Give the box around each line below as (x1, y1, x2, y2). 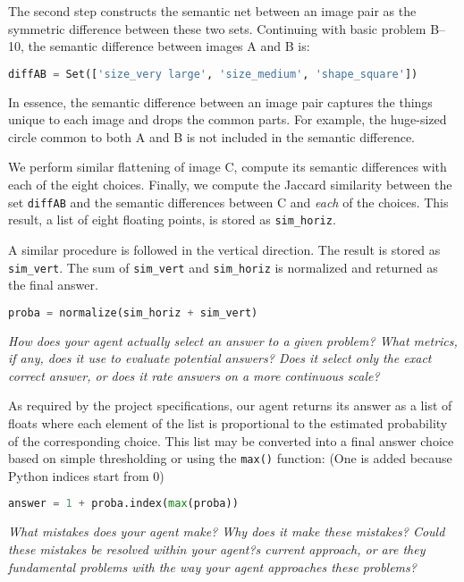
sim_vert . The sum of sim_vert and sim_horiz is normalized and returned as (8, 257, 438, 276)
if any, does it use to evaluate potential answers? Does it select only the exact (8, 349, 432, 367)
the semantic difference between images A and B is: (28, 37, 310, 55)
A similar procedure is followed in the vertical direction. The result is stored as (8, 240, 441, 258)
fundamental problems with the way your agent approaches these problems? (8, 557, 417, 576)
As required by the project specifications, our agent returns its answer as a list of (8, 396, 452, 415)
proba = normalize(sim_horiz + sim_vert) (8, 306, 258, 319)
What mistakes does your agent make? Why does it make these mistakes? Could (8, 522, 445, 541)
